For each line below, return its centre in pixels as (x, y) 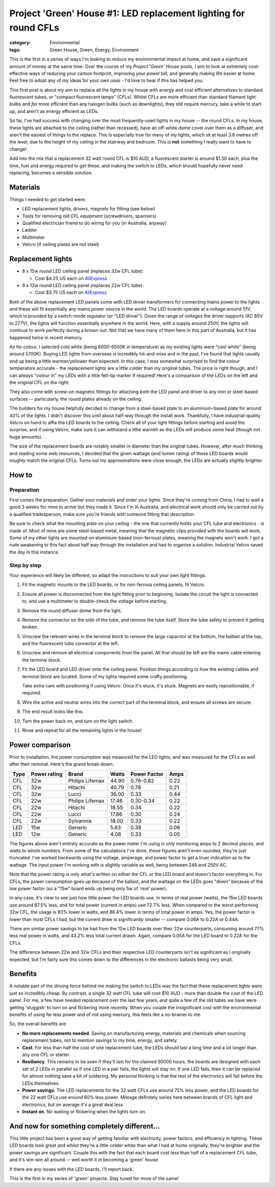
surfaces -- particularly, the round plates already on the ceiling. (76, 399)
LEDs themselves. (41, 1083)
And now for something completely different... (85, 1126)
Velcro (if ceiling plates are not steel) (61, 244)
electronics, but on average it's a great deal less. (73, 1105)
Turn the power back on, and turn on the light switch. (78, 721)
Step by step (25, 565)
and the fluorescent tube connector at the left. (71, 644)
